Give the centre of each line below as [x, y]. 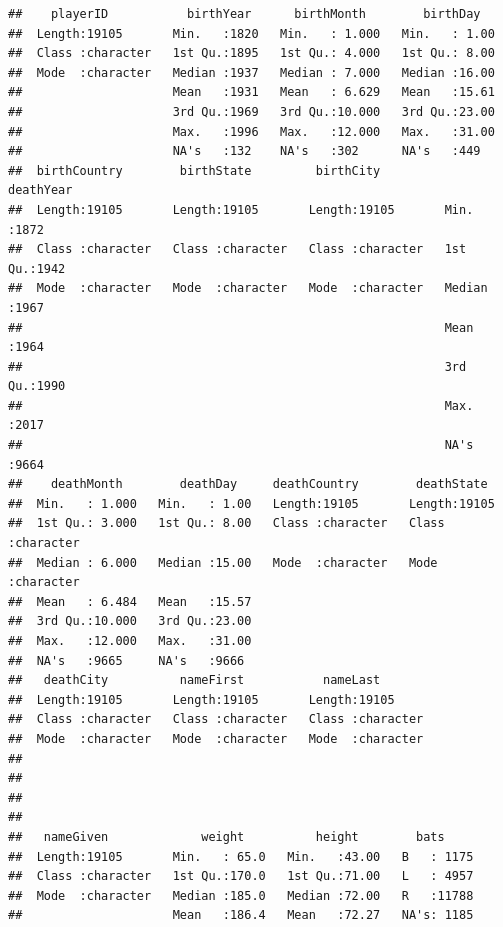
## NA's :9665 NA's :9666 [126, 660]
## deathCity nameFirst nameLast [194, 680]
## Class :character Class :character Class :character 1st [237, 249]
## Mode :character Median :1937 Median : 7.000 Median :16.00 [251, 72]
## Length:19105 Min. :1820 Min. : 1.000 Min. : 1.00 [251, 33]
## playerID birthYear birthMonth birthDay [244, 14]
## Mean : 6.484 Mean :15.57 [130, 601]
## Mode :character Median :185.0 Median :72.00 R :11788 [241, 895]
